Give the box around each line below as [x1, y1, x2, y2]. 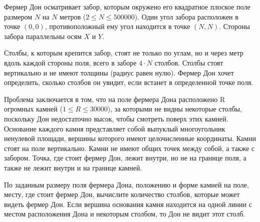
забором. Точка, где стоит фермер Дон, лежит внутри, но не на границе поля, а [4, 152, 246, 163]
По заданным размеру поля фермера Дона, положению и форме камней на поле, [4, 179, 249, 189]
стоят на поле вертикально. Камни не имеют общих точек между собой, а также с [4, 142, 255, 153]
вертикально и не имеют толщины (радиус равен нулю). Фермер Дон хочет [4, 67, 234, 77]
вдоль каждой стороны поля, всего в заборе [4, 57, 137, 67]
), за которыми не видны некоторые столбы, [107, 103, 242, 114]
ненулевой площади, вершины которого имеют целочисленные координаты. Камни [4, 133, 256, 143]
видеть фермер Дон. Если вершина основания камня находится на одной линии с [4, 198, 252, 209]
